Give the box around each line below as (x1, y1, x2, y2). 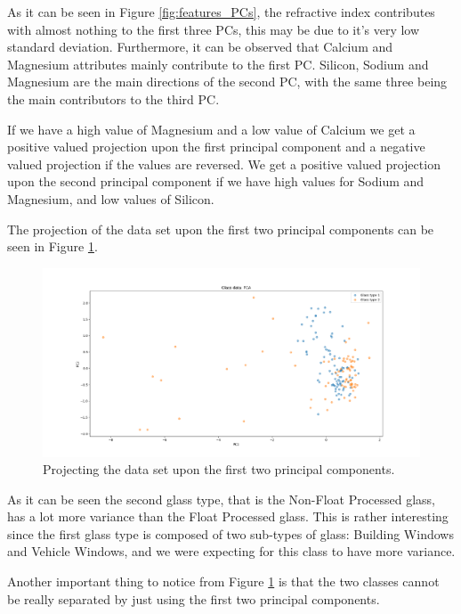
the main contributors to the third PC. (7, 89, 220, 108)
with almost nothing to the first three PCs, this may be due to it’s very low (7, 20, 420, 38)
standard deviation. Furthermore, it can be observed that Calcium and (7, 37, 393, 56)
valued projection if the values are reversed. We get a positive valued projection (7, 154, 441, 173)
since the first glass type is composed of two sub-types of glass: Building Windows (7, 524, 454, 543)
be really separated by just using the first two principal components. (7, 589, 380, 608)
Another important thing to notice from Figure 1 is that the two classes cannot (7, 572, 440, 591)
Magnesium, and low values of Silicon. (7, 189, 214, 208)
